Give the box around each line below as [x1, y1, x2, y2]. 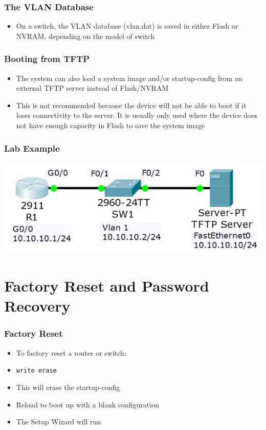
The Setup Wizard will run [16, 416, 101, 427]
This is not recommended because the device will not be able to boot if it [16, 99, 247, 110]
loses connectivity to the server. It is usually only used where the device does [16, 110, 257, 120]
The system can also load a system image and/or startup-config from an [16, 72, 242, 83]
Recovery [4, 295, 71, 316]
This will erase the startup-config [16, 381, 120, 392]
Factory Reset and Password [4, 275, 209, 296]
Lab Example [4, 141, 60, 154]
